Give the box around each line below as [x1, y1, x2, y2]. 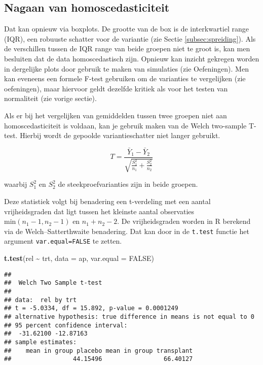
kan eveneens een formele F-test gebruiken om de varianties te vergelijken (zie [4, 73, 246, 84]
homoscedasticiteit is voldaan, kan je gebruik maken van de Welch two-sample [4, 120, 247, 130]
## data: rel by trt [4, 296, 77, 304]
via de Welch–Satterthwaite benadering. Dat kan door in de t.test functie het [4, 225, 249, 236]
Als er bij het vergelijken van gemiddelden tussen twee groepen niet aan [4, 110, 227, 120]
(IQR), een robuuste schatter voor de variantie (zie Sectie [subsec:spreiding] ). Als [4, 33, 256, 44]
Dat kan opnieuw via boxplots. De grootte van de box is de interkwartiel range [4, 23, 249, 34]
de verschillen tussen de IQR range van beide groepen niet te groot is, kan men [4, 43, 250, 54]
